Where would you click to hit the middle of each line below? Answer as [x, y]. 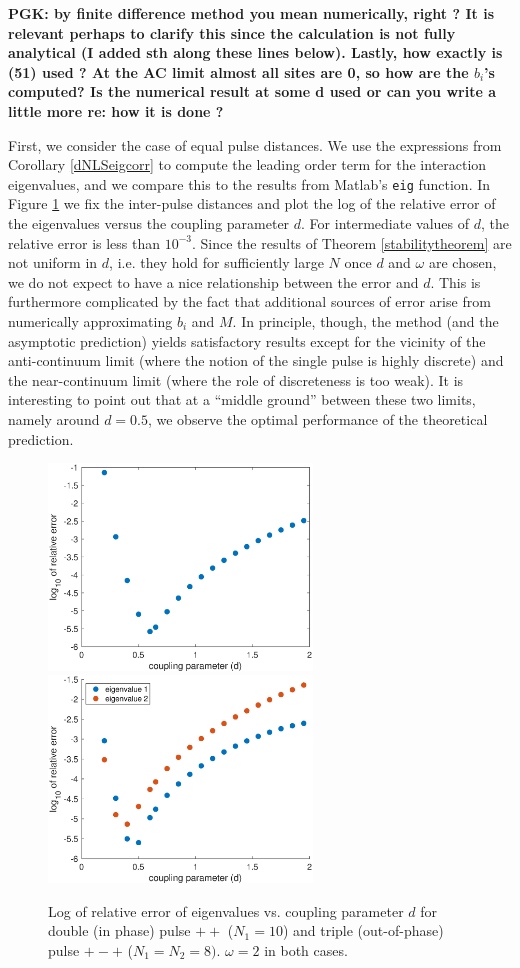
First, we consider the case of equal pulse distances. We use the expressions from [255, 144]
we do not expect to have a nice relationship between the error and [213, 281]
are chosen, [462, 262]
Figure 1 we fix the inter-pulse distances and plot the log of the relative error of [252, 203]
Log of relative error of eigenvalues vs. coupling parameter [226, 910]
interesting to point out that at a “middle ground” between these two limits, [242, 399]
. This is [455, 281]
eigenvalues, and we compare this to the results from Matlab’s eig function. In [249, 183]
